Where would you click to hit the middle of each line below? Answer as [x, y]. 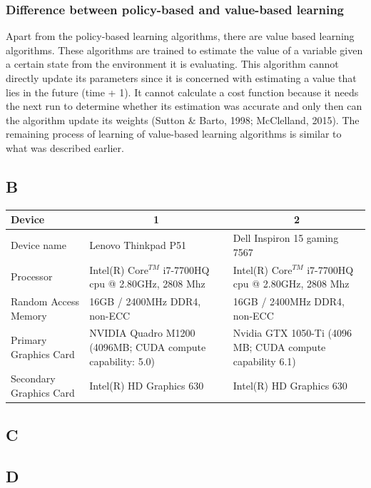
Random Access [45, 301]
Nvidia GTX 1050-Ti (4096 [292, 333]
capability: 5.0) [122, 361]
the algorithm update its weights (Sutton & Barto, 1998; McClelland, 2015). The [183, 120]
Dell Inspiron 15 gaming [286, 238]
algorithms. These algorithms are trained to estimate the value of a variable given [184, 50]
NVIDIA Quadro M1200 [142, 333]
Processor [32, 276]
